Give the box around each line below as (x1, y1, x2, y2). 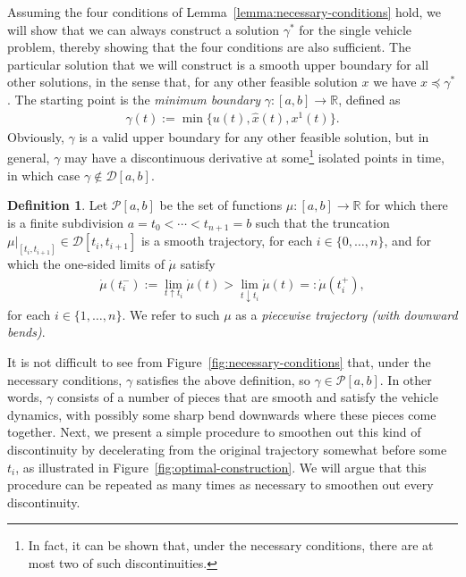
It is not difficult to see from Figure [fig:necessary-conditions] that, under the (7, 353, 431, 372)
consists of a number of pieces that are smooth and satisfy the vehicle (56, 388, 439, 406)
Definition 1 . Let (7, 196, 108, 214)
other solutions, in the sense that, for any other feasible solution (7, 72, 358, 91)
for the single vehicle (299, 20, 412, 38)
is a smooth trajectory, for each (140, 231, 313, 250)
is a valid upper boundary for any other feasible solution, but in (79, 127, 429, 146)
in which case (7, 165, 80, 184)
